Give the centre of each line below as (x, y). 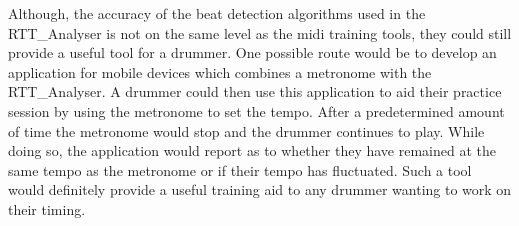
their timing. (47, 208)
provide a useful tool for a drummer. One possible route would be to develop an (252, 52)
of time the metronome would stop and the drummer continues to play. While (246, 130)
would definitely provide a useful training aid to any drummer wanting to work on (260, 189)
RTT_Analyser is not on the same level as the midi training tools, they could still (260, 32)
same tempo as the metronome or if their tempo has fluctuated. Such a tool (240, 169)
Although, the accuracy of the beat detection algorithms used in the (217, 13)
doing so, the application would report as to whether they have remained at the (252, 150)
